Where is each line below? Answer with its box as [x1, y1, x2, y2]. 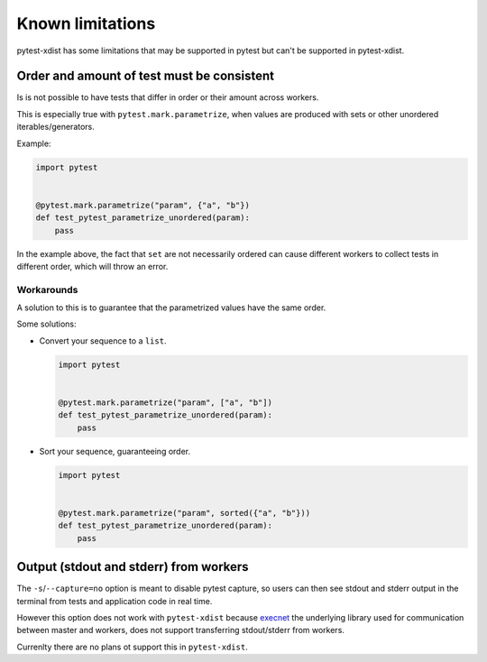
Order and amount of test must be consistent [16, 69, 275, 84]
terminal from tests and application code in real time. [16, 595, 213, 606]
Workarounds [16, 283, 78, 296]
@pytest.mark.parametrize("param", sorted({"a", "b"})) [58, 508, 311, 518]
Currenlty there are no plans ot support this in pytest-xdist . [16, 641, 248, 652]
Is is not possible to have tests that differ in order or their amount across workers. [16, 92, 319, 103]
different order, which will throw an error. [16, 261, 169, 271]
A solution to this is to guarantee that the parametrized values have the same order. [16, 302, 326, 313]
